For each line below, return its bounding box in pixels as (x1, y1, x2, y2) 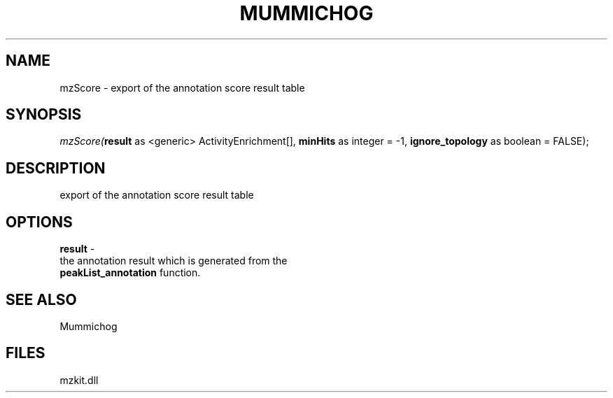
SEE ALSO (6, 290, 77, 308)
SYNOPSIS (6, 106, 82, 124)
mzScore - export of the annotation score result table (59, 81, 305, 94)
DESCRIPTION (6, 159, 106, 177)
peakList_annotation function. (59, 266, 201, 279)
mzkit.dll (59, 374, 99, 386)
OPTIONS (6, 213, 73, 231)
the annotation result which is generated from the (59, 255, 288, 267)
